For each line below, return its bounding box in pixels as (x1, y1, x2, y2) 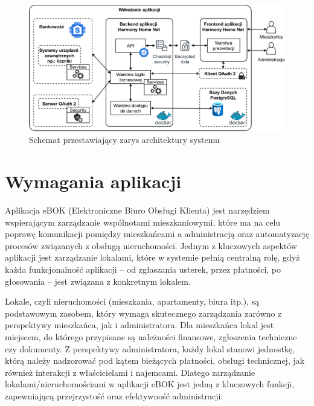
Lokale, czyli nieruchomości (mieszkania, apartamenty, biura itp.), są (5, 295, 260, 308)
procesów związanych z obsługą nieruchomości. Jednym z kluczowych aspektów (5, 239, 297, 252)
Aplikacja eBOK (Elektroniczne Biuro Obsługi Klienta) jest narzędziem (5, 204, 270, 217)
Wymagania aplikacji (5, 169, 182, 194)
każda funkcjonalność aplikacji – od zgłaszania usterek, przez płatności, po (5, 263, 281, 275)
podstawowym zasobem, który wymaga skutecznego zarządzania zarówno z (5, 306, 282, 319)
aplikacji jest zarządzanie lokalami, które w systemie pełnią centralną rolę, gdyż (5, 251, 300, 264)
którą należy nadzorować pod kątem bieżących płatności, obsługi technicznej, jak (5, 354, 305, 367)
